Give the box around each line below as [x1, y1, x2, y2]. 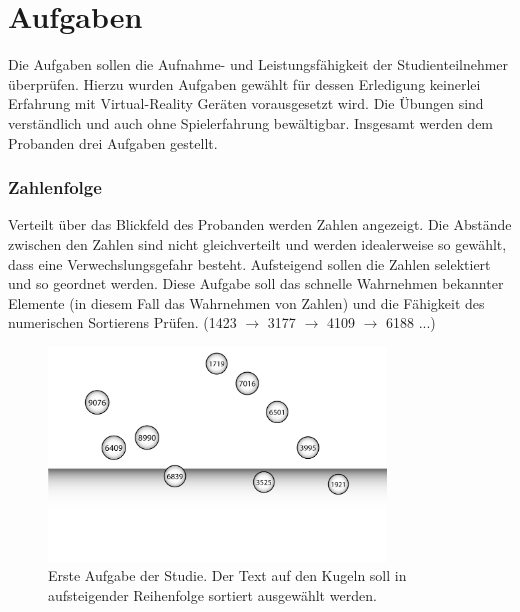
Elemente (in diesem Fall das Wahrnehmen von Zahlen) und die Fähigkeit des [8, 292, 485, 313]
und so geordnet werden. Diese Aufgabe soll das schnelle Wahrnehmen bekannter [8, 273, 504, 294]
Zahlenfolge [8, 175, 102, 200]
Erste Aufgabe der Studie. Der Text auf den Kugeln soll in [48, 565, 407, 586]
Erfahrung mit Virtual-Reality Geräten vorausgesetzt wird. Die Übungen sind [8, 93, 484, 114]
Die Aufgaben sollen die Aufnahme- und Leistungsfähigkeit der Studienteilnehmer [8, 54, 509, 75]
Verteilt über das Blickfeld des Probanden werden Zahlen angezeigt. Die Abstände [8, 214, 512, 235]
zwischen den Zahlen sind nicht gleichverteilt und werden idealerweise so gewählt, [8, 233, 507, 254]
